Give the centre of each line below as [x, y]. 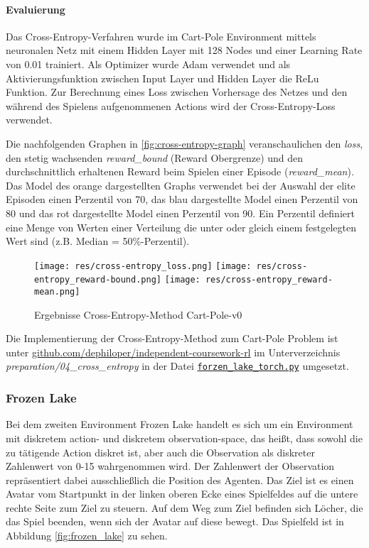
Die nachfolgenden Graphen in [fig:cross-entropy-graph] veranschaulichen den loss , [184, 143]
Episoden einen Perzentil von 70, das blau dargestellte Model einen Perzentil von [182, 199]
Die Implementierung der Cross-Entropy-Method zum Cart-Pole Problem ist [172, 338]
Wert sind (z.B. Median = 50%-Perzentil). [97, 241]
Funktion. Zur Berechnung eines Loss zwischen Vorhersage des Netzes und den [177, 92]
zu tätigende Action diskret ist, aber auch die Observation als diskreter [160, 452]
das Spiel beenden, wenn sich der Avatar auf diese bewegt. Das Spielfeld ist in [175, 521]
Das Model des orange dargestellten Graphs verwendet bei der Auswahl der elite [181, 185]
